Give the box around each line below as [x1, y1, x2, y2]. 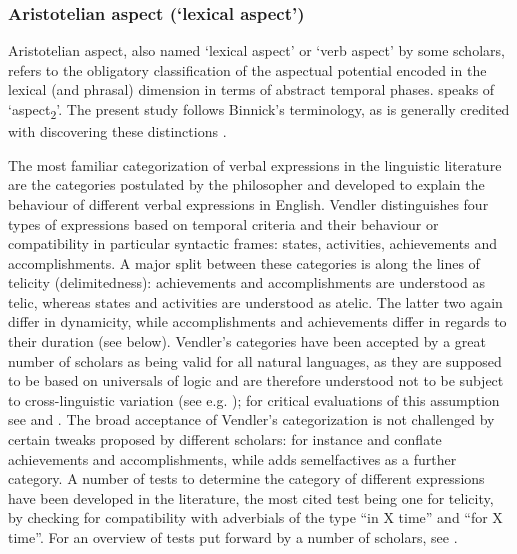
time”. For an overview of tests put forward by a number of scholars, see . [8, 527, 458, 547]
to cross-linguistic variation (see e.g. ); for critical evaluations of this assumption [8, 389, 500, 410]
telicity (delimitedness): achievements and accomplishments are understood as [8, 272, 485, 293]
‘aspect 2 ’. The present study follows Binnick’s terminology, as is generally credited [8, 99, 510, 122]
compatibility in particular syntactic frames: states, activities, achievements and [8, 233, 498, 254]
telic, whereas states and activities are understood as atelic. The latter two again [8, 291, 503, 312]
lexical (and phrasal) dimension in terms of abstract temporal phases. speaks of [8, 79, 495, 100]
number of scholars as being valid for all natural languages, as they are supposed [8, 350, 502, 371]
